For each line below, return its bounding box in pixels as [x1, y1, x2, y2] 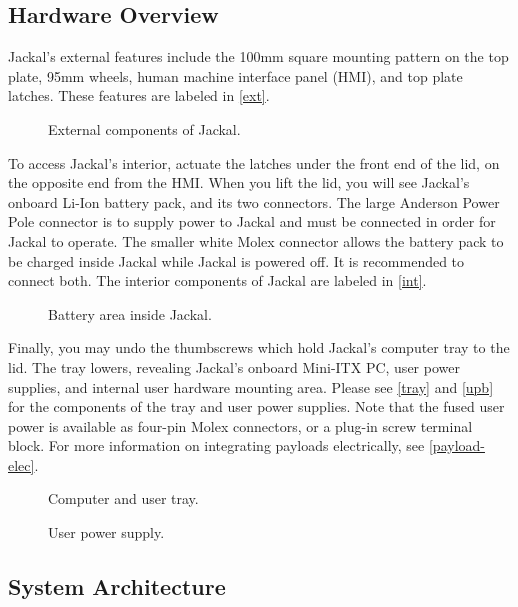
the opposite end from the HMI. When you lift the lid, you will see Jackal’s [8, 172, 470, 193]
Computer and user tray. [48, 488, 199, 509]
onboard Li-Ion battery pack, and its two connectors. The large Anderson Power [8, 191, 500, 212]
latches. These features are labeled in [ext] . [8, 85, 270, 106]
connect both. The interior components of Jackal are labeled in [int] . [8, 270, 427, 291]
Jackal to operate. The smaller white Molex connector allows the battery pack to [8, 230, 504, 251]
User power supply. [48, 522, 165, 543]
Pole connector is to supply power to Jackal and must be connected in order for [8, 211, 496, 232]
